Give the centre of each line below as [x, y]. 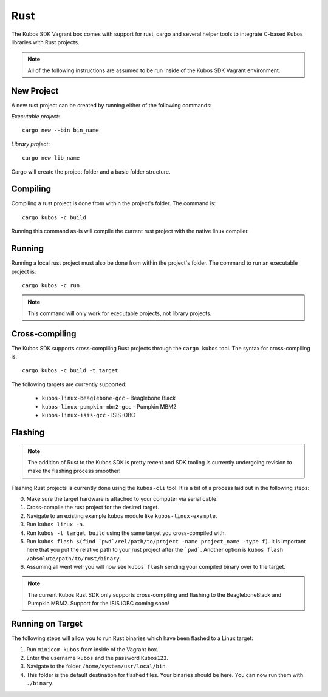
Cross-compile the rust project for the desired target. [93, 508]
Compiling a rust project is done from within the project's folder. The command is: [113, 203]
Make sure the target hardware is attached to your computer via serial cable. [122, 498]
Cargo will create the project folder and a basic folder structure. [91, 172]
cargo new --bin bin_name [61, 130]
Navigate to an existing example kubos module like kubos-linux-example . [122, 515]
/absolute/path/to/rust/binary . [74, 558]
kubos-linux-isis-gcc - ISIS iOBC [88, 415]
